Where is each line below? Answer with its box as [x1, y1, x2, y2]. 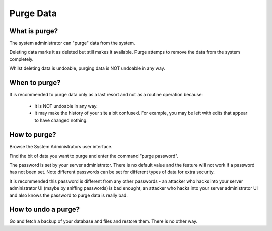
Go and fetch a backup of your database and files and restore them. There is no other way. [9, 218, 198, 224]
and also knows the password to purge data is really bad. [9, 192, 128, 198]
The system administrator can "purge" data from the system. [9, 40, 135, 46]
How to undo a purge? [9, 205, 80, 214]
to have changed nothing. [34, 117, 88, 123]
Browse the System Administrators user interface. [9, 144, 113, 150]
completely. [9, 56, 34, 62]
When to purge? [9, 78, 61, 87]
